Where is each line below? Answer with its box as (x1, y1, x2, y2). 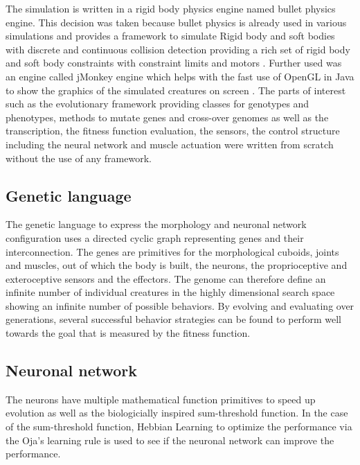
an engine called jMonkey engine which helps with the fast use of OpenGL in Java (6, 69, 354, 83)
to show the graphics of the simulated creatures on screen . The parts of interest (6, 82, 346, 97)
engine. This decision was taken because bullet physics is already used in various (6, 15, 347, 29)
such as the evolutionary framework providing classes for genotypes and (6, 96, 309, 111)
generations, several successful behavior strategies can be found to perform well (6, 312, 341, 326)
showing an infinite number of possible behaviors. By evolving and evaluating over (6, 298, 354, 313)
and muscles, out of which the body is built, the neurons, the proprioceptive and (6, 258, 348, 272)
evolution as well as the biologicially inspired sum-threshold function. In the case (6, 405, 348, 420)
